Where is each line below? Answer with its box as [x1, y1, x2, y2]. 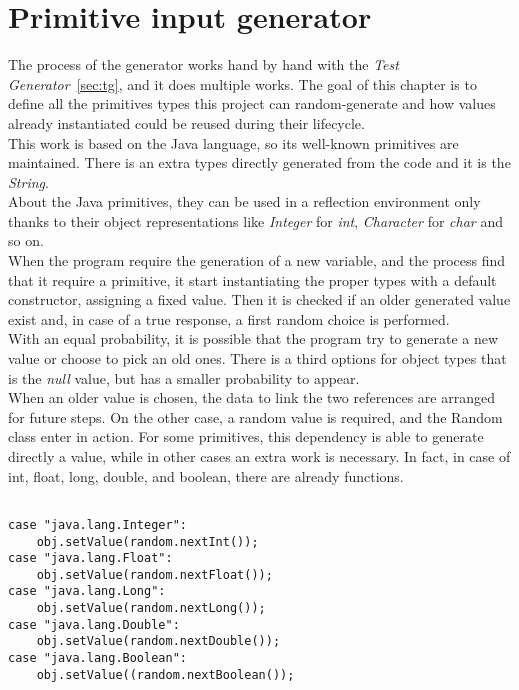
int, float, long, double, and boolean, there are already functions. [8, 465, 404, 486]
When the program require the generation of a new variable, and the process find [8, 250, 506, 271]
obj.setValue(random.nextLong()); [36, 601, 266, 616]
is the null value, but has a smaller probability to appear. [8, 367, 360, 388]
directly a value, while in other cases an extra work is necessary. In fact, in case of [8, 446, 511, 466]
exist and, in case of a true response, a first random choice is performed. [8, 308, 450, 329]
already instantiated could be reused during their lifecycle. [8, 112, 365, 133]
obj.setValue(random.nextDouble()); [36, 634, 281, 649]
